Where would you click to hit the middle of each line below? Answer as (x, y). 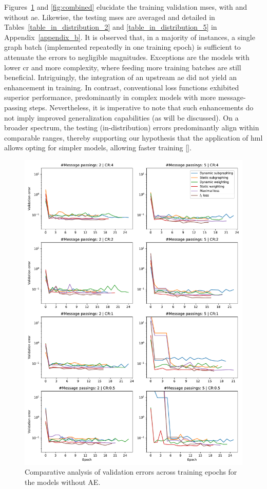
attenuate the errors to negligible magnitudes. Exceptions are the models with (127, 57)
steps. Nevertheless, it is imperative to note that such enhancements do (141, 107)
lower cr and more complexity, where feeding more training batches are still (123, 67)
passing (16, 107)
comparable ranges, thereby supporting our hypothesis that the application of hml (133, 137)
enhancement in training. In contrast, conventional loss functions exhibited (122, 87)
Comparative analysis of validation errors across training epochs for (131, 472)
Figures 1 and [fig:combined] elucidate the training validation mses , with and (126, 7)
